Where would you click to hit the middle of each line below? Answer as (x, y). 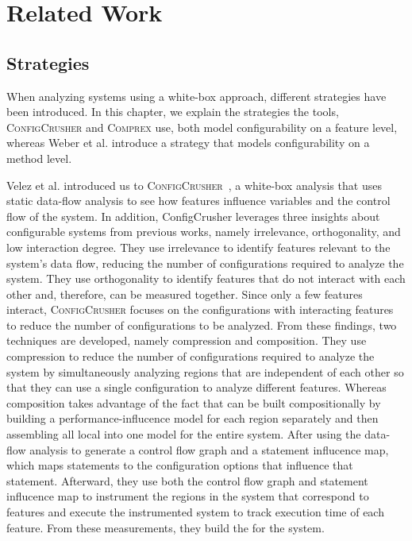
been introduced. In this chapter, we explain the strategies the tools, (173, 112)
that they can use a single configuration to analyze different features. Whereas (196, 387)
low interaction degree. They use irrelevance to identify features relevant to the (198, 247)
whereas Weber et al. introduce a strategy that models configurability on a (188, 143)
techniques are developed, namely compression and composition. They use (187, 340)
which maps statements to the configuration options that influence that (180, 465)
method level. (39, 158)
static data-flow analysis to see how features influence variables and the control (198, 201)
